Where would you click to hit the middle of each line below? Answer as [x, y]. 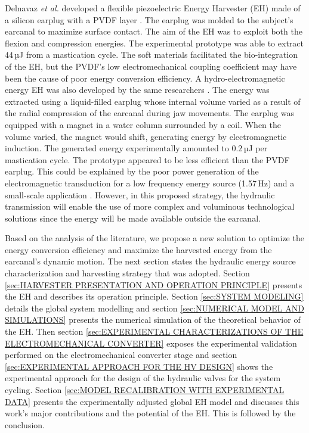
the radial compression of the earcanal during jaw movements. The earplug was [150, 113]
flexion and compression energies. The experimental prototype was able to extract [154, 43]
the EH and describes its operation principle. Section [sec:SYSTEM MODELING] [154, 296]
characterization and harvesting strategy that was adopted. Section [127, 273]
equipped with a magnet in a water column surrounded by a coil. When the [143, 124]
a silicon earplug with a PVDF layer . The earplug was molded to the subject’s [149, 19]
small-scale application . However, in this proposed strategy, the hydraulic [140, 194]
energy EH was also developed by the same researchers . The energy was [137, 90]
